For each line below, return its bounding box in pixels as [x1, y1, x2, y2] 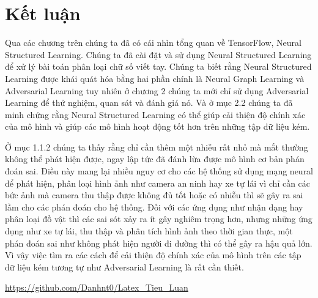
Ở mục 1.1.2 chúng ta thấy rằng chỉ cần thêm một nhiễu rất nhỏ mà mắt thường [5, 140, 308, 153]
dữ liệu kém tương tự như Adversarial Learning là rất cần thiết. [5, 260, 244, 273]
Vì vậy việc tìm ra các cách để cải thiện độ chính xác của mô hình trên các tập [5, 248, 301, 261]
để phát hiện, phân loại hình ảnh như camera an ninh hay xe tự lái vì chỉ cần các [5, 176, 311, 189]
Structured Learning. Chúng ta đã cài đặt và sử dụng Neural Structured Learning [5, 48, 312, 61]
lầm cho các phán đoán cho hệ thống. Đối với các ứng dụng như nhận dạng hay [5, 200, 303, 213]
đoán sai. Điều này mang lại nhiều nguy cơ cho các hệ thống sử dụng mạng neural [5, 165, 314, 177]
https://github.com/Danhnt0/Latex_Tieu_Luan [5, 281, 188, 294]
